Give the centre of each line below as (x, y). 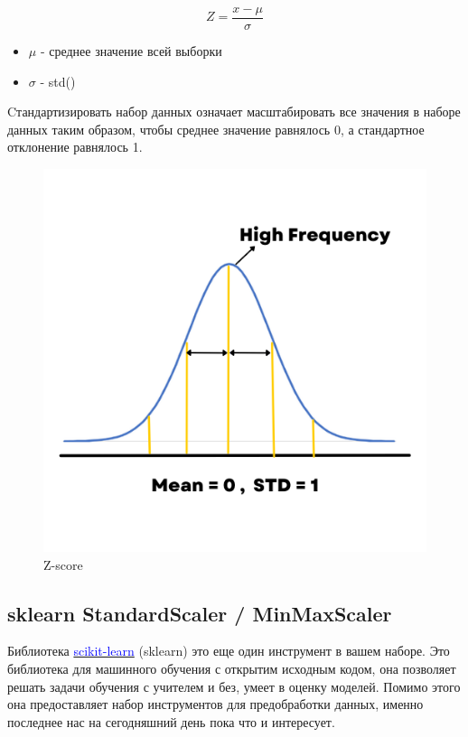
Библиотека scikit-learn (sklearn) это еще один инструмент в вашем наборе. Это (229, 651)
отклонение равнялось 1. (75, 147)
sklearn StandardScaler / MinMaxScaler (200, 613)
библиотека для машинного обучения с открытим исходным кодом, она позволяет (232, 669)
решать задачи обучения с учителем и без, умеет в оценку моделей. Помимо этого (234, 686)
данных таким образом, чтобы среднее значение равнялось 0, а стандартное (216, 129)
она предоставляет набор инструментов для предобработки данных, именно (215, 704)
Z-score (63, 564)
